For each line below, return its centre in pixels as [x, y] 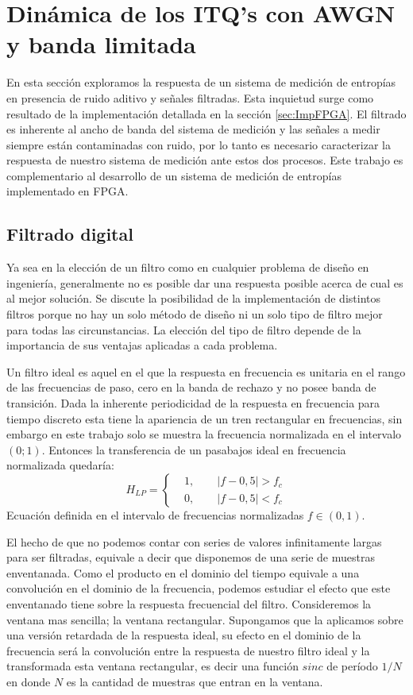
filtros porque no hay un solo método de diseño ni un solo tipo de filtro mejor [195, 314]
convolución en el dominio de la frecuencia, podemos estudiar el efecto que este [199, 588]
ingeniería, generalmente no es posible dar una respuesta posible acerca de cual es [205, 282]
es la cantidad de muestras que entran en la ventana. [195, 681]
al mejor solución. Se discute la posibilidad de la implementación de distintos [193, 298]
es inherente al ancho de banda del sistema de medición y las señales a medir [193, 129]
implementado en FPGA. [68, 191]
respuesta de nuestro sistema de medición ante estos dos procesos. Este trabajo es [205, 160]
